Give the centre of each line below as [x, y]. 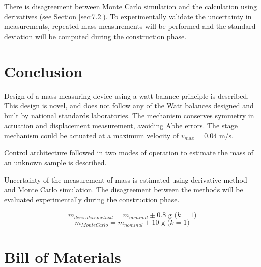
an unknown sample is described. [55, 162]
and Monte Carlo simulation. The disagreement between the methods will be [124, 189]
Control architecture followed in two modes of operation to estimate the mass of [129, 152]
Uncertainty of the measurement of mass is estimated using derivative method [126, 179]
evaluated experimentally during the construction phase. [92, 199]
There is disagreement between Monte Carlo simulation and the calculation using [131, 6]
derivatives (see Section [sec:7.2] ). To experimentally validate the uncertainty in [128, 16]
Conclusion [43, 71]
